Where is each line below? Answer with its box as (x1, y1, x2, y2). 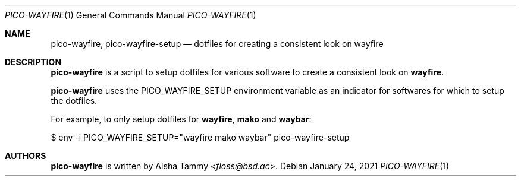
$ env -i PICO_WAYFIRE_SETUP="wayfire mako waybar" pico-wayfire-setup (51, 132, 350, 142)
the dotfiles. (51, 96, 98, 106)
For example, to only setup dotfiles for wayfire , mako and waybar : (51, 114, 312, 124)
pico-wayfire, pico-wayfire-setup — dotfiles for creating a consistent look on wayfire (51, 39, 384, 49)
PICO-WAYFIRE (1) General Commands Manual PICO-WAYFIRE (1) (5, 10, 256, 20)
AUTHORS (5, 151, 46, 161)
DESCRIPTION (5, 57, 62, 67)
